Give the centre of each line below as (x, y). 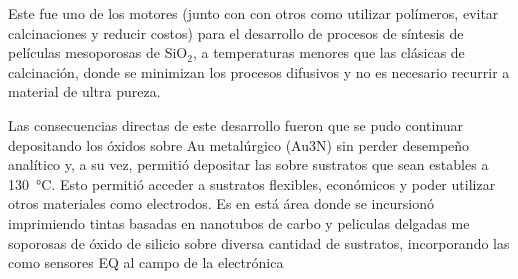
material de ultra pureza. (84, 91)
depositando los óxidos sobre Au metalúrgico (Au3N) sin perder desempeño (239, 144)
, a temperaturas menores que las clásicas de (328, 52)
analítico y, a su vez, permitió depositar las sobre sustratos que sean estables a (248, 164)
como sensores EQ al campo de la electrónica (146, 262)
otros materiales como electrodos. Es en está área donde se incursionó (221, 203)
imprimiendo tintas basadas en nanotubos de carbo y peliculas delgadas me (239, 222)
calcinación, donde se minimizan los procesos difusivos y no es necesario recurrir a (259, 71)
